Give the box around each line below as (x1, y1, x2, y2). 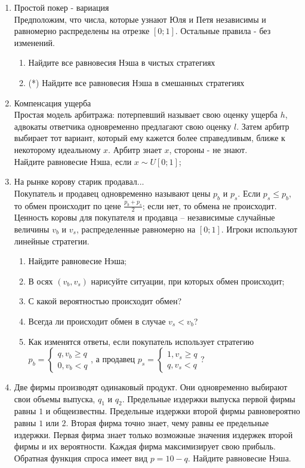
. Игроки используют (221, 222, 298, 235)
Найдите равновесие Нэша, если (14, 155, 132, 167)
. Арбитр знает (108, 143, 162, 155)
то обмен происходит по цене (14, 199, 121, 212)
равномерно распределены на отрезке (14, 25, 150, 37)
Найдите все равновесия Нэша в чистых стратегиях (28, 56, 215, 69)
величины (14, 222, 50, 235)
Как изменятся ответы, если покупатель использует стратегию (28, 335, 254, 347)
